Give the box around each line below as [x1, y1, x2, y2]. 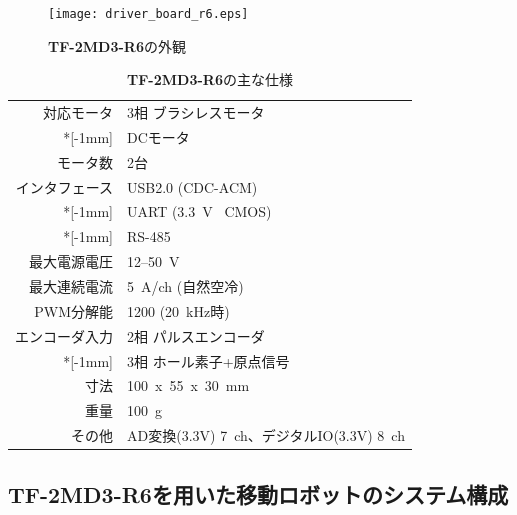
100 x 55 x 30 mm [127, 375, 250, 396]
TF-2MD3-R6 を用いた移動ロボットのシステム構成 [8, 478, 509, 509]
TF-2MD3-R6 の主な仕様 [127, 69, 293, 90]
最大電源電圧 [29, 251, 113, 272]
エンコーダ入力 [15, 325, 113, 346]
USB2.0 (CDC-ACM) [127, 176, 258, 197]
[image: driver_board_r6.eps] [48, 7, 249, 21]
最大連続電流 [29, 276, 113, 296]
